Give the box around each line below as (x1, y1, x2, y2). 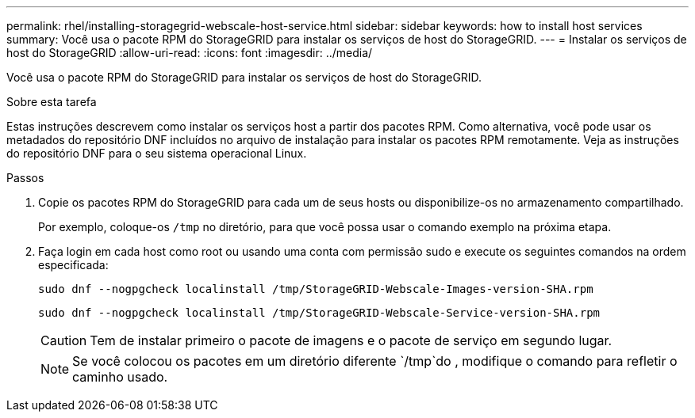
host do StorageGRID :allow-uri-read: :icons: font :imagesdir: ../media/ (6, 46, 373, 59)
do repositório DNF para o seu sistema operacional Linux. (6, 146, 307, 160)
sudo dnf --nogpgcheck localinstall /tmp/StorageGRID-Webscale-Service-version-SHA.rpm (38, 306, 601, 319)
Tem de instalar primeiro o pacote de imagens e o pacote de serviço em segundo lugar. (90, 332, 612, 348)
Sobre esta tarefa (6, 95, 97, 108)
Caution (40, 332, 87, 348)
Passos (6, 171, 44, 184)
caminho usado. (72, 369, 168, 385)
